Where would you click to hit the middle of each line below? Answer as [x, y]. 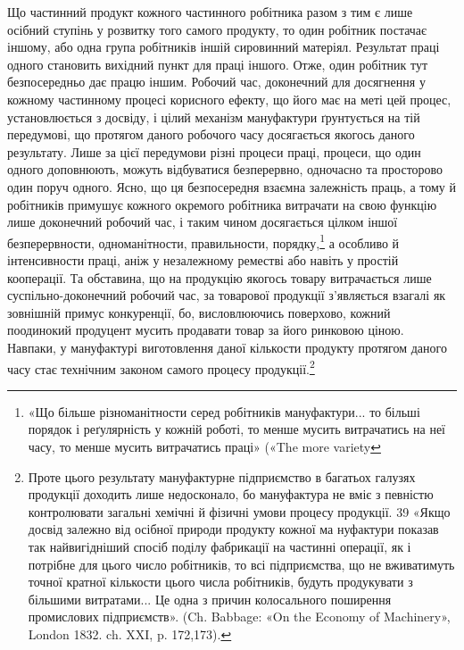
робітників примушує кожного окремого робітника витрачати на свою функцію [222, 204]
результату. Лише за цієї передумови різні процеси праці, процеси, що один [214, 151]
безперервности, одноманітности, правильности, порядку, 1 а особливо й [203, 241]
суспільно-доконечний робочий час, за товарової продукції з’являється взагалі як [227, 295]
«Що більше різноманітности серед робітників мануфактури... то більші [224, 411]
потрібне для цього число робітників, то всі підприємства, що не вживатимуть [241, 564]
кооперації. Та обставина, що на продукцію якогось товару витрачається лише [220, 277]
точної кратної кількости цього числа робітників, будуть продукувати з [220, 582]
